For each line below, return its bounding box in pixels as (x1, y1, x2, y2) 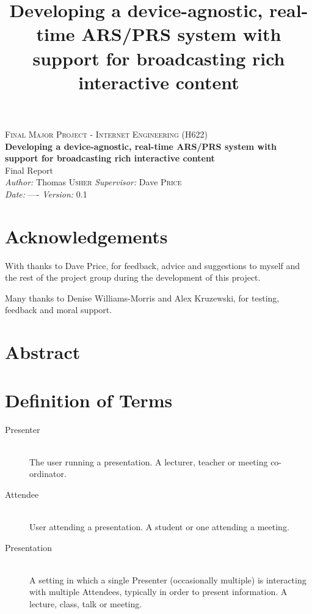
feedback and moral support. (5, 303, 112, 316)
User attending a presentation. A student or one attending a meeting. (29, 520, 289, 533)
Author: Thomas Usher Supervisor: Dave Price (5, 176, 182, 188)
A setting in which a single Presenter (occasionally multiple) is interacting (29, 573, 307, 586)
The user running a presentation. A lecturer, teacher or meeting (29, 455, 268, 468)
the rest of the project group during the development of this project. (5, 271, 261, 284)
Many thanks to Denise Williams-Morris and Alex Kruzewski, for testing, (5, 291, 280, 304)
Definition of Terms (5, 387, 173, 412)
